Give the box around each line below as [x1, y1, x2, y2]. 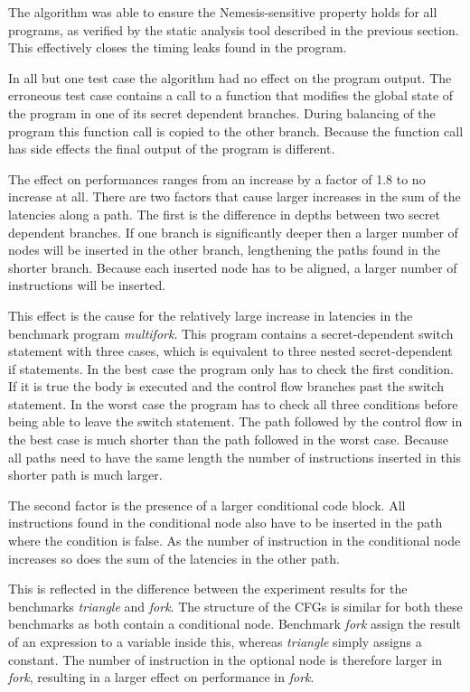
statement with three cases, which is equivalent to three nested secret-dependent [8, 341, 453, 360]
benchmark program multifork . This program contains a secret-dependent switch [8, 323, 454, 342]
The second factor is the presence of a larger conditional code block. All [8, 495, 406, 514]
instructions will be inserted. [8, 276, 166, 295]
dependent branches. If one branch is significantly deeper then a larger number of [8, 222, 458, 241]
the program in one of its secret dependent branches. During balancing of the [8, 103, 436, 122]
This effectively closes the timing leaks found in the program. [8, 38, 347, 57]
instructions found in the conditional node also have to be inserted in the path [8, 513, 443, 532]
